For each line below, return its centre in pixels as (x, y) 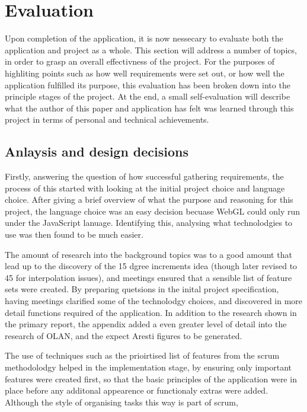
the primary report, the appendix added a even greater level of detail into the (146, 324)
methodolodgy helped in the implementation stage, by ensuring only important (148, 367)
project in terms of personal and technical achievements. (107, 119)
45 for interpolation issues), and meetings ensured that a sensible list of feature (148, 277)
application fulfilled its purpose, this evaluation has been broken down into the (148, 84)
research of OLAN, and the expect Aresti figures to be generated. (124, 335)
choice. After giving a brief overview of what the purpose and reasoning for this (149, 199)
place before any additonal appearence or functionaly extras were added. (137, 390)
